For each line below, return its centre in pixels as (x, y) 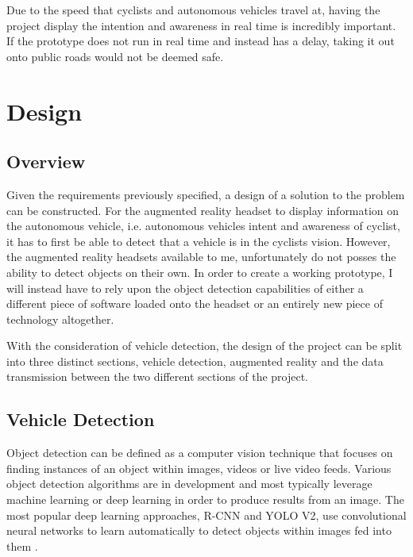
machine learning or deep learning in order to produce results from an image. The (205, 499)
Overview (46, 161)
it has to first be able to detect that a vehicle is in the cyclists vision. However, (199, 241)
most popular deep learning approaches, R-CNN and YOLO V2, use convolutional (206, 515)
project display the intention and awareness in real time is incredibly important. (201, 25)
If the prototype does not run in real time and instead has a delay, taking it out (201, 41)
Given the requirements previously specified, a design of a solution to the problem (206, 194)
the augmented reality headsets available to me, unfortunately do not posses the (201, 257)
